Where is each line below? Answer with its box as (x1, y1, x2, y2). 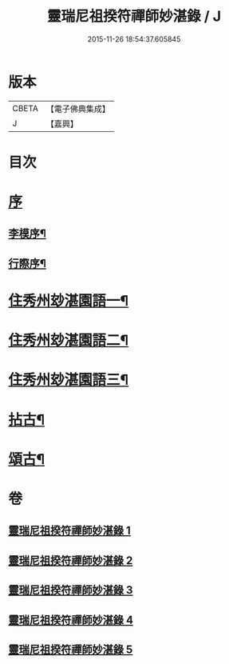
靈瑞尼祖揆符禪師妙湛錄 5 (8, 642, 133, 656)
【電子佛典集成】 (45, 103, 110, 114)
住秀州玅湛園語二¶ (8, 331, 129, 350)
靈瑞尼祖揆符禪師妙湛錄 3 (8, 583, 133, 597)
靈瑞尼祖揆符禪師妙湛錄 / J (46, 7, 222, 26)
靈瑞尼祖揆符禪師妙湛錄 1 (8, 524, 132, 538)
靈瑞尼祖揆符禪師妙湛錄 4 (8, 613, 134, 626)
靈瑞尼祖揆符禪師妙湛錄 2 (8, 554, 133, 567)
